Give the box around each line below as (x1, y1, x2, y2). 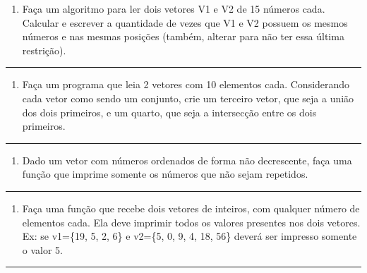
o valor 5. (22, 242, 64, 257)
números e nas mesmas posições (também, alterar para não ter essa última (22, 29, 344, 44)
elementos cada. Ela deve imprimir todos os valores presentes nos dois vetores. (22, 214, 361, 229)
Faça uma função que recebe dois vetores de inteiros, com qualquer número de (22, 200, 360, 215)
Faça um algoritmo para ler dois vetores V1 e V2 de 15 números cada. (22, 1, 325, 16)
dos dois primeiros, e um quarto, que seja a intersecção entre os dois (22, 104, 317, 119)
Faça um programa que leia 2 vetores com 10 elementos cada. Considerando (22, 77, 350, 92)
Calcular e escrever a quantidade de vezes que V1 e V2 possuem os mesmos (22, 15, 348, 30)
